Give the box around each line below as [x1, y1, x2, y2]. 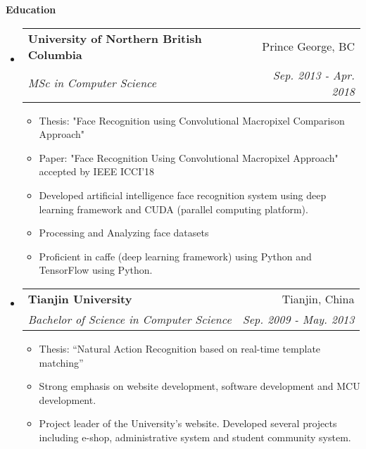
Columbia [27, 46, 82, 63]
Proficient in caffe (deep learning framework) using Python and [39, 248, 312, 263]
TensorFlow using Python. [39, 263, 153, 277]
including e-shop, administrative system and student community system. [39, 429, 351, 444]
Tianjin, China [282, 290, 355, 307]
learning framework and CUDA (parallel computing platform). [39, 201, 308, 216]
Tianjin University [27, 290, 132, 307]
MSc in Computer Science [27, 75, 157, 91]
